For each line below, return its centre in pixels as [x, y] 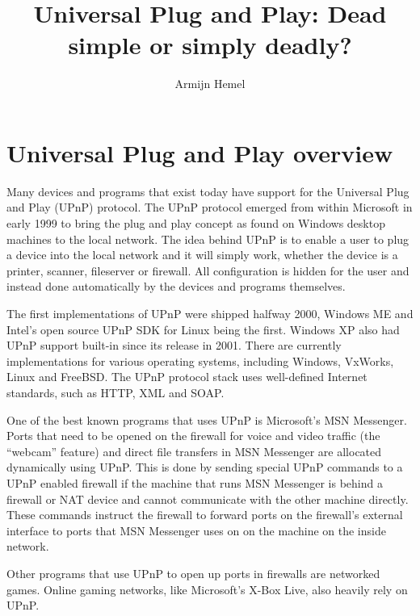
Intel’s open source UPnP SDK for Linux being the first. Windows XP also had [203, 329]
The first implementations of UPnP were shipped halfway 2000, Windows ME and [210, 313]
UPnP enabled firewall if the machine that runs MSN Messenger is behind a [195, 482]
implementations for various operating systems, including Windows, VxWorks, [200, 360]
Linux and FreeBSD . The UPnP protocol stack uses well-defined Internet [187, 377]
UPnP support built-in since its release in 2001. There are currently [174, 345]
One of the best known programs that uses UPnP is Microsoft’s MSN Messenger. [207, 419]
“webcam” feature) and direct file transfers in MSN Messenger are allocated [194, 451]
